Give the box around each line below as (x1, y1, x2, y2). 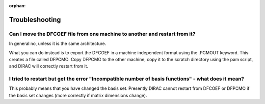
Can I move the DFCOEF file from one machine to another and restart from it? (9, 30, 196, 37)
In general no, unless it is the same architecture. (9, 41, 106, 46)
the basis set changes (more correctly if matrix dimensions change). (9, 92, 147, 98)
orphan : (9, 3, 26, 8)
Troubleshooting (9, 15, 61, 24)
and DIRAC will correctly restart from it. (9, 63, 88, 69)
